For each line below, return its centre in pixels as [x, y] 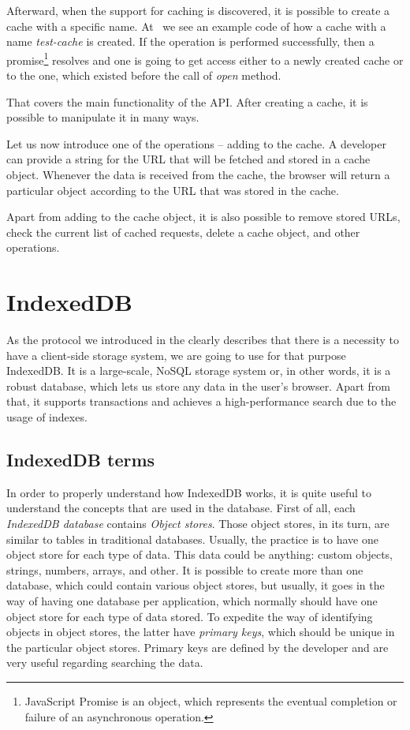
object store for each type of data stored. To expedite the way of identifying [190, 616]
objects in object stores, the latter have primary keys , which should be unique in [201, 632]
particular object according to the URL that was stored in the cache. [173, 190]
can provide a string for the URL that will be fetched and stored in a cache [188, 159]
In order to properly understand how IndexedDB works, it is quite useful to [189, 492]
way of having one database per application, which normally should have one [192, 601]
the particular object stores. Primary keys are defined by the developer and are [198, 647]
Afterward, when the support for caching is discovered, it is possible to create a [198, 10]
